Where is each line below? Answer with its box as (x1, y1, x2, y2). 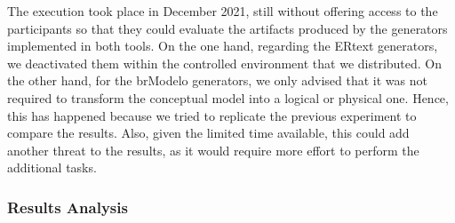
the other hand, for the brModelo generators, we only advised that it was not (7, 71, 427, 90)
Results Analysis (7, 195, 128, 218)
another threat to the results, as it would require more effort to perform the (7, 140, 419, 159)
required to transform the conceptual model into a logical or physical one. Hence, (7, 88, 449, 107)
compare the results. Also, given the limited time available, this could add (7, 123, 410, 142)
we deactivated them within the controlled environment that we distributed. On (7, 53, 443, 72)
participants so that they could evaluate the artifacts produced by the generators (7, 19, 448, 37)
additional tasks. (7, 158, 97, 177)
